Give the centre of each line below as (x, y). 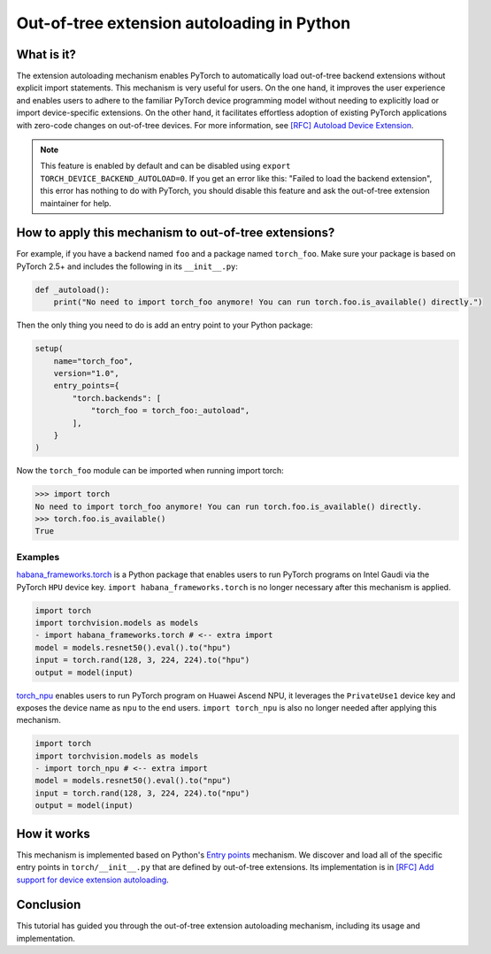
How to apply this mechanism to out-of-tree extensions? (176, 233)
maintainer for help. (76, 203)
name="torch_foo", (93, 361)
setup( (49, 349)
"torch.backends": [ (117, 398)
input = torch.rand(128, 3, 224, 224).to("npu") (142, 793)
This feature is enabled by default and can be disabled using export (165, 166)
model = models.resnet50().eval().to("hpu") (133, 647)
